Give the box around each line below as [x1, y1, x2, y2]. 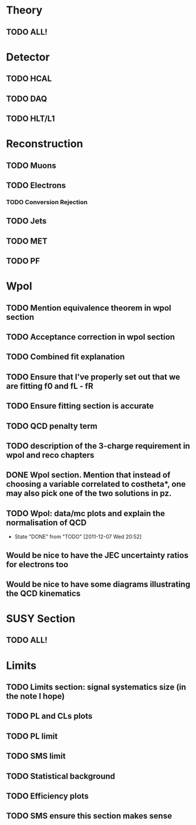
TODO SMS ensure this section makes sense [6, 811, 172, 821]
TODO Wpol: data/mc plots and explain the [6, 509, 165, 518]
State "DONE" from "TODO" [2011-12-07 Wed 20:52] [14, 533, 142, 540]
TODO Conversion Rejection [6, 198, 88, 206]
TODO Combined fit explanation [6, 352, 125, 362]
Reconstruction [6, 137, 83, 150]
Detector [6, 50, 50, 63]
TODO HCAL [6, 74, 52, 84]
